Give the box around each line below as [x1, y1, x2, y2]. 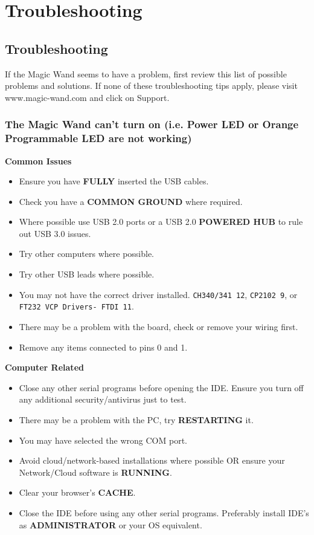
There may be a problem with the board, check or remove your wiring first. [19, 320, 298, 332]
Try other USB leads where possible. [19, 268, 155, 280]
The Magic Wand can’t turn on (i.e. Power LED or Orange [5, 117, 299, 132]
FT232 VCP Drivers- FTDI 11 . [19, 300, 134, 313]
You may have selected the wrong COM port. [19, 433, 187, 446]
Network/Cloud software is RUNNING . [19, 465, 172, 478]
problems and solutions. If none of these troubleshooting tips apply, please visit [5, 79, 298, 92]
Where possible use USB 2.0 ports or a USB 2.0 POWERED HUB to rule [19, 215, 303, 228]
